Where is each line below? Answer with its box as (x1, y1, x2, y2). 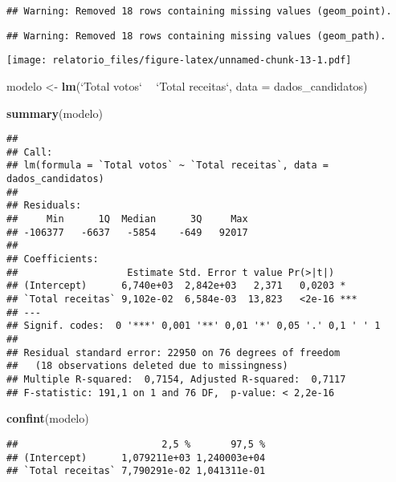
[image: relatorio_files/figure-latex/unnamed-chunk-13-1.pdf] (6, 55, 352, 67)
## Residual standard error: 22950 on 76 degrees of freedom (6, 346, 341, 358)
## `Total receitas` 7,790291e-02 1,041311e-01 (6, 465, 266, 477)
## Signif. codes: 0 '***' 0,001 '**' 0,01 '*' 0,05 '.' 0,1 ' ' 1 (6, 320, 381, 332)
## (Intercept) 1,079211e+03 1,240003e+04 (6, 452, 266, 464)
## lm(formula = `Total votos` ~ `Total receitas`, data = (6, 160, 329, 172)
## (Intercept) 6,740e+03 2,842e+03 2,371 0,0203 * (6, 280, 346, 292)
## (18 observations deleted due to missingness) (6, 360, 288, 372)
